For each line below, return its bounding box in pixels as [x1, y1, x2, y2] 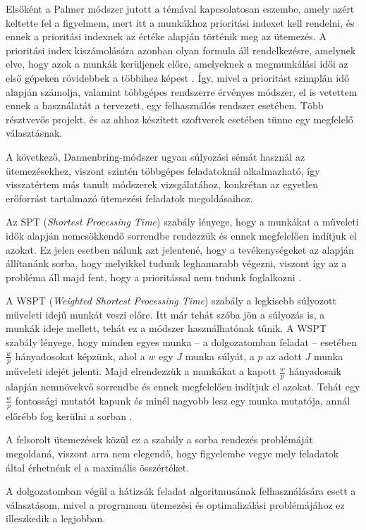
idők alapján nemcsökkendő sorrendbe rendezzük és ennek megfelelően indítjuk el [6, 228, 357, 242]
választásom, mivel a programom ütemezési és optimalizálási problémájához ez [6, 497, 345, 512]
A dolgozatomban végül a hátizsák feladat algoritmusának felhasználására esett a [6, 483, 356, 498]
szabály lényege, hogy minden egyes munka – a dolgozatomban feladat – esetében [6, 335, 357, 350]
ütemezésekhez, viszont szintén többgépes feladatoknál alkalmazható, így [6, 163, 320, 178]
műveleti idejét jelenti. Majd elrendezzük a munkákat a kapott [6, 364, 276, 378]
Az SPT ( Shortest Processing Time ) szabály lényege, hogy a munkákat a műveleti [6, 214, 359, 229]
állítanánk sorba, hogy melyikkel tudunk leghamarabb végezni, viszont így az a [6, 256, 347, 271]
